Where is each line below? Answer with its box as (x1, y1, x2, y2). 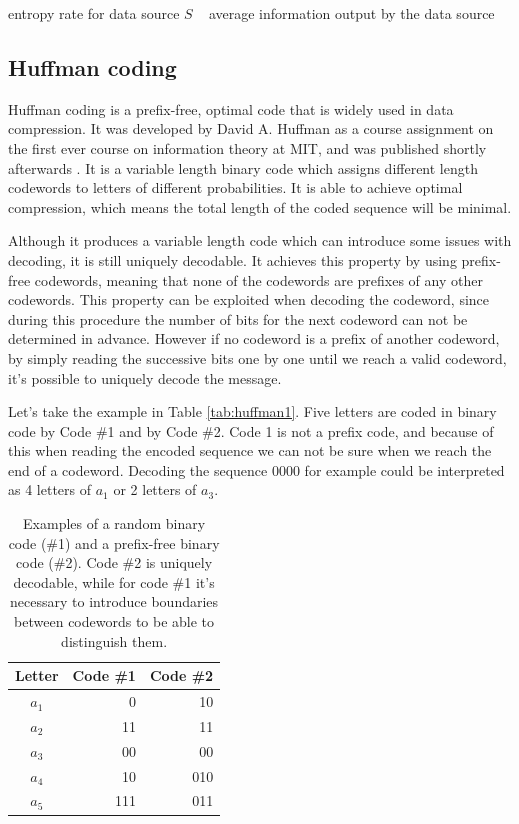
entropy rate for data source (8, 3, 180, 23)
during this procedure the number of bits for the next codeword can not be (8, 308, 468, 329)
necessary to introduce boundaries (10, 591, 219, 612)
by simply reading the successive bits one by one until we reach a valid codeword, (8, 347, 507, 368)
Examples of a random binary (23, 513, 206, 534)
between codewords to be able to (14, 611, 215, 632)
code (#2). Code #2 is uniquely (16, 552, 213, 573)
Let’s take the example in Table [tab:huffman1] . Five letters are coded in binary (8, 401, 497, 422)
